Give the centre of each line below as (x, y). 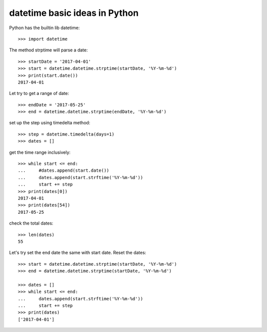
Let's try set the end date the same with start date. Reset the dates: (78, 253)
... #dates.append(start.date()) (64, 170)
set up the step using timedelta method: (50, 123)
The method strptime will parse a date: (48, 50)
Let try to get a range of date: (39, 94)
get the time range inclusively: (40, 152)
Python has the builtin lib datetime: (44, 28)
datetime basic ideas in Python (74, 13)
